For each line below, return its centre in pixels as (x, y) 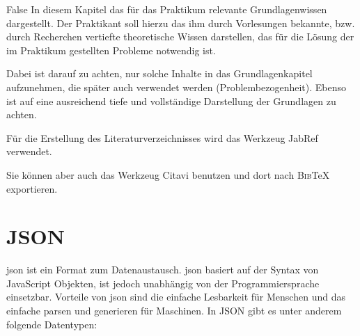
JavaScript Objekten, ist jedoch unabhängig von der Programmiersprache (163, 283)
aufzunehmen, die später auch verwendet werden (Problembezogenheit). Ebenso (176, 87)
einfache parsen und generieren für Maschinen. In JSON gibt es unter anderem (174, 311)
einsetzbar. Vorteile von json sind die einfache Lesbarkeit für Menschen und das (176, 297)
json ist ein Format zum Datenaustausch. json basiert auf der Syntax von (163, 270)
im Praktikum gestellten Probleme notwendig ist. (111, 50)
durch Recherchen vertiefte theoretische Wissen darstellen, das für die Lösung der (180, 37)
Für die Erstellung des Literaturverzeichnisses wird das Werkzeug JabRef (162, 137)
